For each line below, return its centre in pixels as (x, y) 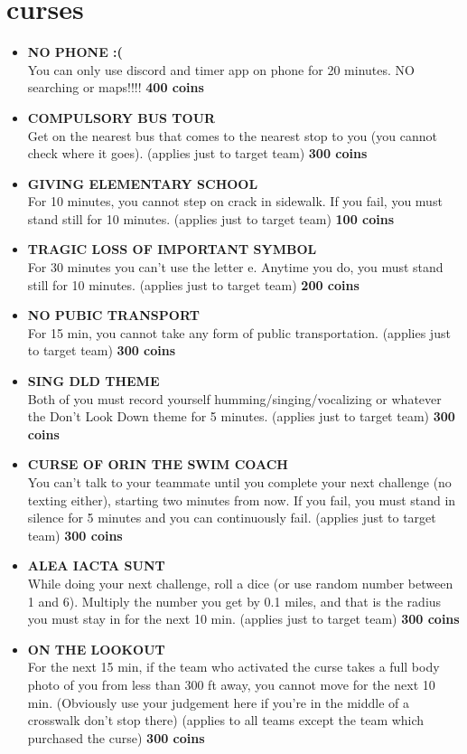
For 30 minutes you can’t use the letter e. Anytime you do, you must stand (235, 267)
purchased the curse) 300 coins (116, 737)
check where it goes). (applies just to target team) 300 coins (197, 153)
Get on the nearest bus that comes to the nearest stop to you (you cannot (232, 135)
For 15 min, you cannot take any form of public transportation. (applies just (239, 332)
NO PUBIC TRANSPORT (113, 315)
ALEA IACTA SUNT (96, 565)
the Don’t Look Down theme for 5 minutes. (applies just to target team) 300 (241, 416)
